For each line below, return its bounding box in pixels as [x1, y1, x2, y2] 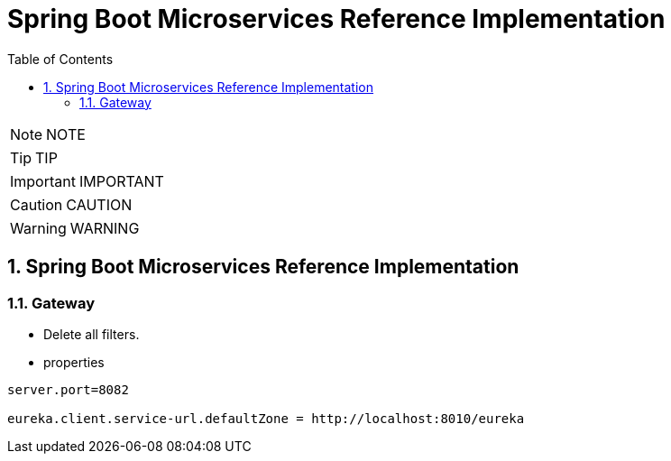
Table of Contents [7, 51, 114, 67]
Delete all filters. [43, 326, 140, 342]
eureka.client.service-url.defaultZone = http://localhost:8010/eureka [7, 410, 525, 426]
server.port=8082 [7, 382, 129, 397]
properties [43, 354, 105, 370]
